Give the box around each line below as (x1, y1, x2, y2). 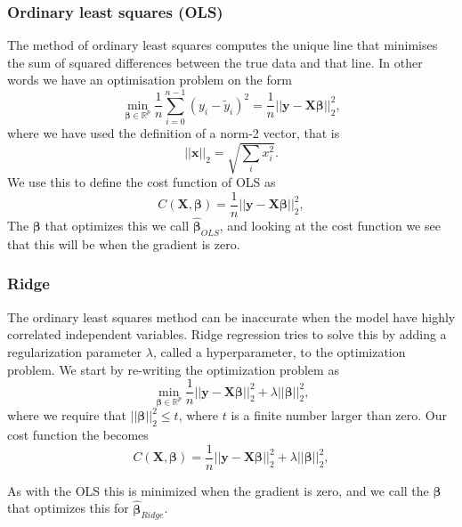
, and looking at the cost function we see (219, 216, 441, 235)
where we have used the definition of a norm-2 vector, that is (7, 124, 340, 142)
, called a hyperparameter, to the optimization (152, 342, 406, 361)
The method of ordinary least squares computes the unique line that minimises (7, 36, 438, 54)
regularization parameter (7, 342, 142, 361)
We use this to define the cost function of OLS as (7, 173, 276, 191)
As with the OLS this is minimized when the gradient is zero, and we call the (7, 481, 429, 499)
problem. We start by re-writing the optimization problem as (7, 360, 339, 378)
